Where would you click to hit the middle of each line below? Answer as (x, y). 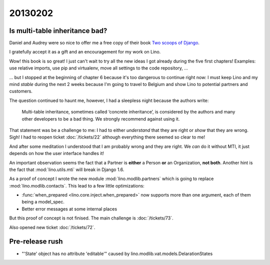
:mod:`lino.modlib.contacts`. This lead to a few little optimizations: (77, 185)
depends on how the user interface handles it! (57, 153)
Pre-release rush (36, 242)
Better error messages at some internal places (69, 209)
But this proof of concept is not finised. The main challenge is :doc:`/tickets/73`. (91, 218)
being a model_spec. (43, 202)
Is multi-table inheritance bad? (58, 31)
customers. (21, 91)
